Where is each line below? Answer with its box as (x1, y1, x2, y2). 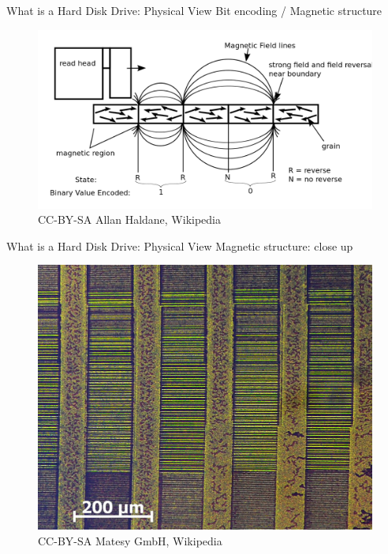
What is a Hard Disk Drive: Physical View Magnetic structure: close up (6, 237, 353, 254)
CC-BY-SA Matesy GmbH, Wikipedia (38, 532, 222, 548)
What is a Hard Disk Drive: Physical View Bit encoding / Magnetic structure (6, 2, 382, 18)
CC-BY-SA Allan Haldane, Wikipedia (38, 211, 221, 228)
